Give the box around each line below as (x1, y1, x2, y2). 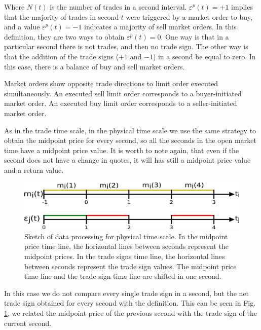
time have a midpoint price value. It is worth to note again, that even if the (4, 144, 239, 155)
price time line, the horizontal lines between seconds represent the (24, 241, 229, 251)
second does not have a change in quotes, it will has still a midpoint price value (4, 155, 251, 165)
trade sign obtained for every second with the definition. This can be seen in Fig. (4, 298, 256, 308)
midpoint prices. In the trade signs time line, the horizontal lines (24, 251, 225, 262)
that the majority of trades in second (4, 11, 119, 22)
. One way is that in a (161, 31, 229, 42)
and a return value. (4, 164, 64, 175)
